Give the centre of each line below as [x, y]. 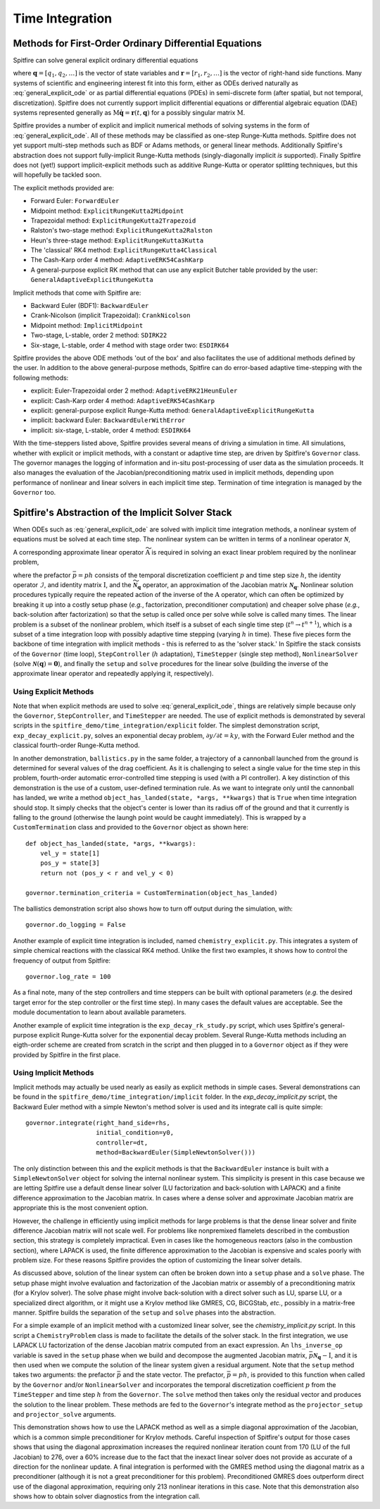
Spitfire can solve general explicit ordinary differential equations [106, 61]
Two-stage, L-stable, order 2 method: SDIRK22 [99, 335]
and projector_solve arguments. [64, 1414]
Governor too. [34, 493]
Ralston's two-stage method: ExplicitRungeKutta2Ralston [122, 230]
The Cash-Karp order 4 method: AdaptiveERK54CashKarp [117, 260]
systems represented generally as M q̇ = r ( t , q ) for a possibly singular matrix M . [129, 113]
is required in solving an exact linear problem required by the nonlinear [254, 552]
